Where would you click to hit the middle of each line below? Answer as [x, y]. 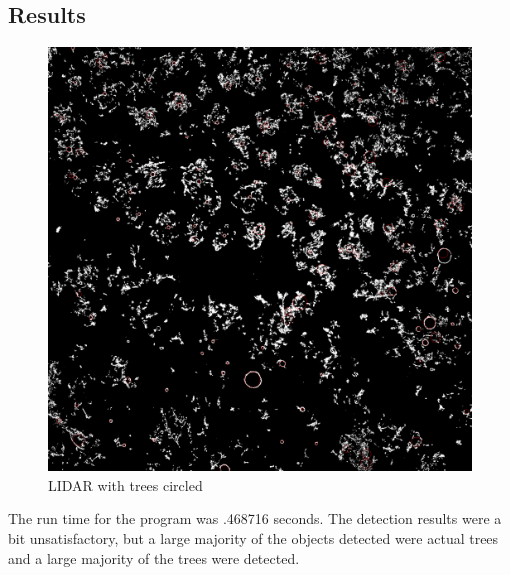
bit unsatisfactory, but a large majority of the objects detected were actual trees [253, 537]
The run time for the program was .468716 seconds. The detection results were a [255, 518]
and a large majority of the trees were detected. [154, 557]
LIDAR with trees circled [125, 484]
